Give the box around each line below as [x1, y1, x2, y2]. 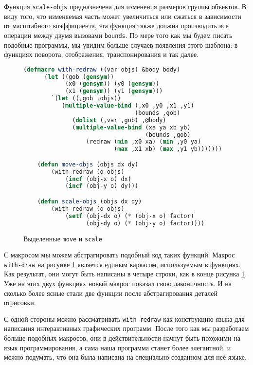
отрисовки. [4, 297, 36, 308]
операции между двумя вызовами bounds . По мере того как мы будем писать [4, 30, 233, 40]
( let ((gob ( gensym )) [44, 73, 114, 80]
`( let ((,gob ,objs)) [51, 95, 121, 102]
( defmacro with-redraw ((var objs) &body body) [23, 66, 181, 73]
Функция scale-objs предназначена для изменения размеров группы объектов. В [4, 1, 247, 11]
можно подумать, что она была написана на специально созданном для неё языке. [4, 352, 247, 362]
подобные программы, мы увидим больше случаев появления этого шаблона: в [4, 39, 238, 50]
